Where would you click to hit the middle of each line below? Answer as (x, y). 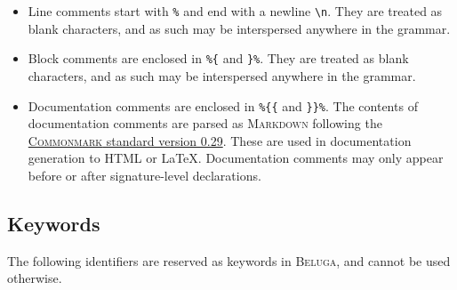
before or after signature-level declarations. (144, 175)
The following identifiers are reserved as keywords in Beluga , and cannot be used (229, 260)
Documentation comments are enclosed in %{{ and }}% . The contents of (223, 105)
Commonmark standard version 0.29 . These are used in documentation (220, 140)
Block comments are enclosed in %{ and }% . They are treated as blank (218, 58)
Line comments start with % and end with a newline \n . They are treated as (235, 11)
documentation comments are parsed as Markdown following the (205, 123)
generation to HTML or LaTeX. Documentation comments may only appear (236, 158)
